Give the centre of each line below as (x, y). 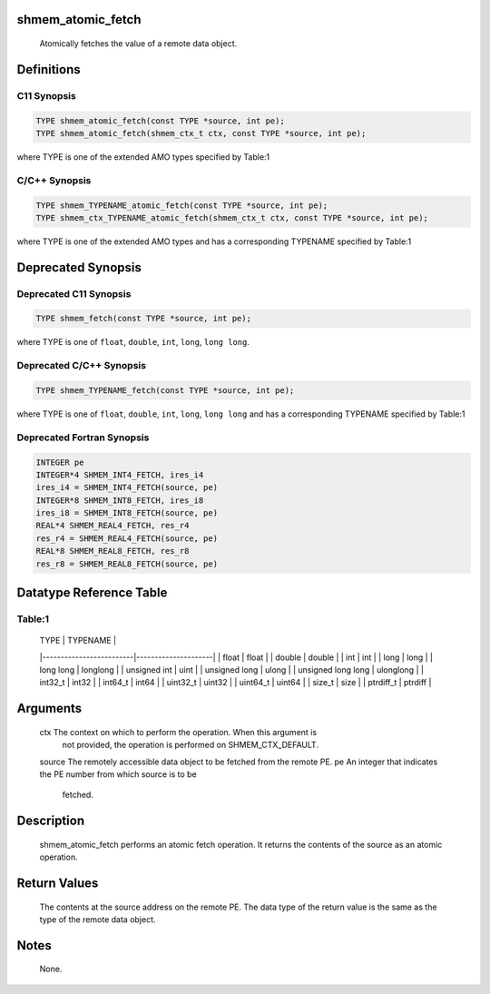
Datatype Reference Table (92, 593)
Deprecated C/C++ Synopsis (82, 366)
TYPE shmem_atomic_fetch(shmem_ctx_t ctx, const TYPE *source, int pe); (201, 133)
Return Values (58, 883)
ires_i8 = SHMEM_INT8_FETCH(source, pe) (127, 513)
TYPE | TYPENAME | (78, 641)
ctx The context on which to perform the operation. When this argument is (178, 732)
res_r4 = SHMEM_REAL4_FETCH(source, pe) (127, 538)
